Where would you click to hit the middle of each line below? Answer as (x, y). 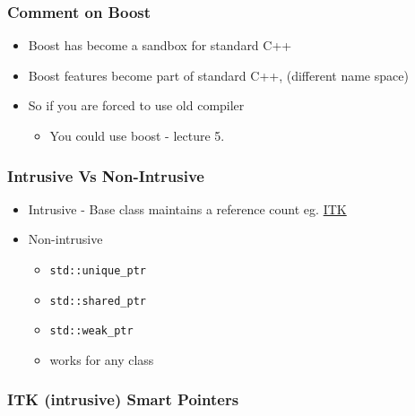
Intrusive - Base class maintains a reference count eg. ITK (187, 208)
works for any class (102, 359)
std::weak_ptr (91, 331)
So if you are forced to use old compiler (136, 105)
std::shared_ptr (98, 301)
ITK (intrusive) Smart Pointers (123, 399)
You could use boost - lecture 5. (137, 135)
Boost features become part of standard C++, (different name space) (218, 75)
